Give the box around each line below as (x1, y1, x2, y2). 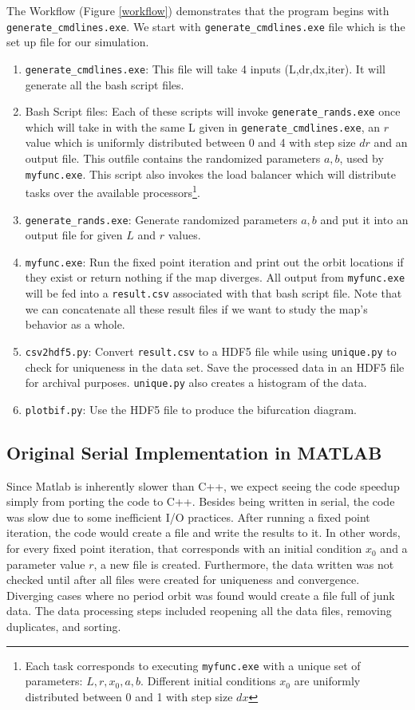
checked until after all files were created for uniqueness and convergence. (6, 571, 360, 588)
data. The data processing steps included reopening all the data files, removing (6, 602, 392, 619)
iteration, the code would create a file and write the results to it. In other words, (6, 524, 401, 541)
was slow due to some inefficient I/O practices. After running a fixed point (6, 508, 370, 525)
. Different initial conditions (140, 673, 276, 689)
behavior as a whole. (25, 316, 125, 333)
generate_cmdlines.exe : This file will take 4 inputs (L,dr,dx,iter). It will (25, 60, 385, 77)
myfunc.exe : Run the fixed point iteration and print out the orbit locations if (25, 253, 404, 270)
